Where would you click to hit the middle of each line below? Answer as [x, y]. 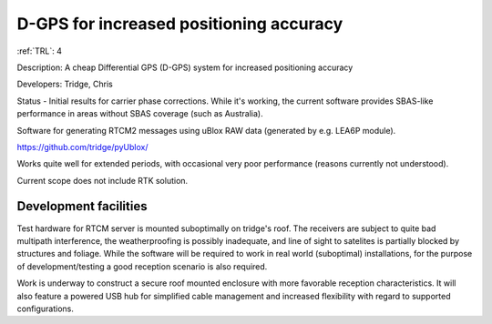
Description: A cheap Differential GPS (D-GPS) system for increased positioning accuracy [185, 67]
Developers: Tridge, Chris [65, 84]
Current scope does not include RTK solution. [102, 180]
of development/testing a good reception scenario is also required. [142, 266]
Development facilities [82, 206]
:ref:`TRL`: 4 [40, 51]
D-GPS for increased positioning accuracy [180, 24]
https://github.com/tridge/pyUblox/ [83, 147]
